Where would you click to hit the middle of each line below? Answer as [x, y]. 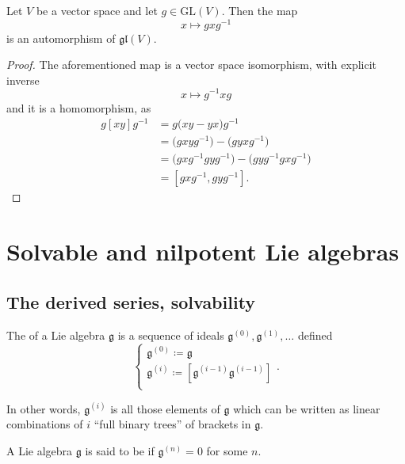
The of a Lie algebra [56, 335]
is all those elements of [165, 408]
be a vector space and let [97, 10]
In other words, [44, 408]
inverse [23, 80]
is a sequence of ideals [171, 335]
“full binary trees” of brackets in [172, 424]
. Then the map [260, 10]
